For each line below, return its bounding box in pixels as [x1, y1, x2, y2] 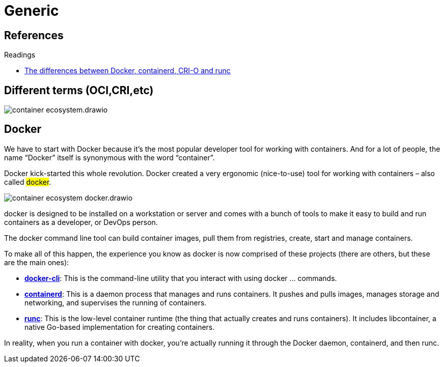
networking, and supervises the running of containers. [24, 298, 207, 307]
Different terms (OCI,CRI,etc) [4, 83, 154, 97]
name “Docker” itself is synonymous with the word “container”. [4, 153, 215, 162]
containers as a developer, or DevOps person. [4, 217, 158, 227]
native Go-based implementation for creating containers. [24, 322, 215, 331]
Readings [4, 50, 36, 60]
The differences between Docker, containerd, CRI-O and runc [24, 66, 231, 75]
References [4, 29, 64, 42]
